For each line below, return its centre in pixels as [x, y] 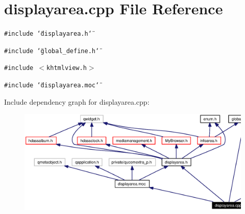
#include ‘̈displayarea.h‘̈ [48, 34]
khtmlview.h [67, 68]
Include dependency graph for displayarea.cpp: [77, 101]
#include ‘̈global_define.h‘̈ [52, 51]
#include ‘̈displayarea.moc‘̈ [52, 86]
